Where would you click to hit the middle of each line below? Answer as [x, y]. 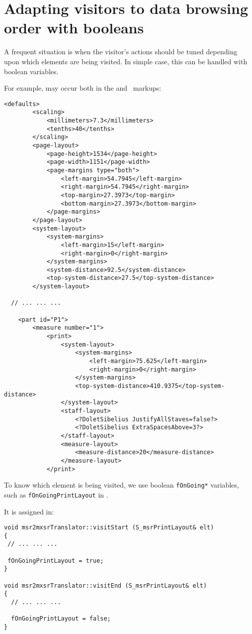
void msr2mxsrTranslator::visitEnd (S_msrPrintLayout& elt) [106, 585]
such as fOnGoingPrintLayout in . [56, 494]
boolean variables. [31, 71]
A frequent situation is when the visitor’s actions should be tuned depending [121, 52]
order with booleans [74, 28]
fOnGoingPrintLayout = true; [56, 561]
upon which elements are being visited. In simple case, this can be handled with [126, 61]
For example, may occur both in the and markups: [83, 88]
